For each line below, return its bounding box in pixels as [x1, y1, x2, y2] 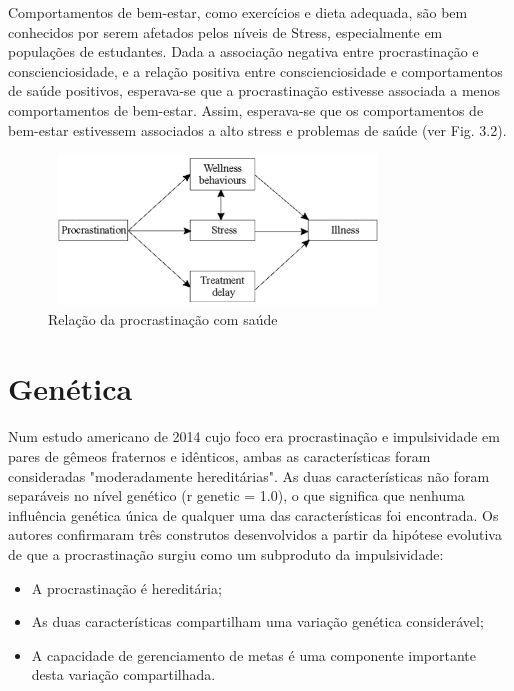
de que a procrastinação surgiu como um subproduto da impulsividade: [8, 544, 444, 565]
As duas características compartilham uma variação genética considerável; [31, 611, 484, 632]
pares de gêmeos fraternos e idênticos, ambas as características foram [8, 446, 431, 467]
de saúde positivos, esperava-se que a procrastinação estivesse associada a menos [8, 80, 501, 101]
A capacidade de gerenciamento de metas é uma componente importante [31, 644, 477, 665]
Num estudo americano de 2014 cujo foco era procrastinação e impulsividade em [8, 426, 500, 447]
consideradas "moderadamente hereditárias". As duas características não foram [8, 465, 490, 486]
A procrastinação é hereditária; [31, 577, 222, 598]
